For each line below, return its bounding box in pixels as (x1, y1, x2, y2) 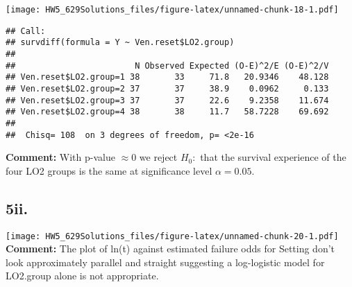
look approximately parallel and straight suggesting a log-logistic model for (6, 254, 325, 269)
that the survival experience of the (200, 150, 346, 164)
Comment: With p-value (6, 150, 115, 164)
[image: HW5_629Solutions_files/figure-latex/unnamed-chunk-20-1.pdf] (6, 231, 339, 241)
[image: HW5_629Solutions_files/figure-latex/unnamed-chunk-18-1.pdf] (6, 5, 339, 15)
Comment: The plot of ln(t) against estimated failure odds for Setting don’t (6, 241, 335, 256)
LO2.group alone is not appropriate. (6, 268, 159, 283)
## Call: (6, 26, 46, 36)
